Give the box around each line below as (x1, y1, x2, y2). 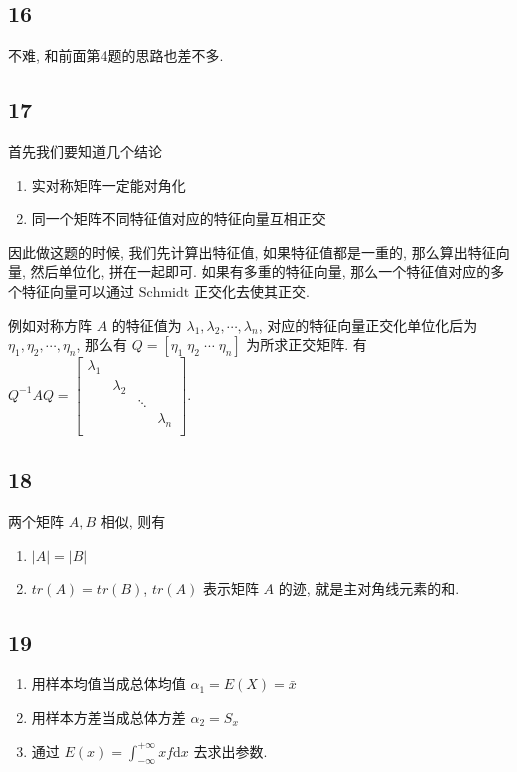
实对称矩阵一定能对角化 (31, 174, 186, 195)
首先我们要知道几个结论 (8, 141, 162, 161)
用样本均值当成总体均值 (31, 673, 186, 694)
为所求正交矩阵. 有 (246, 334, 367, 355)
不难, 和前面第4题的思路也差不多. (8, 45, 224, 66)
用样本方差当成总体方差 (31, 706, 186, 727)
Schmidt (138, 285, 190, 300)
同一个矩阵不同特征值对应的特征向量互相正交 (31, 208, 326, 229)
